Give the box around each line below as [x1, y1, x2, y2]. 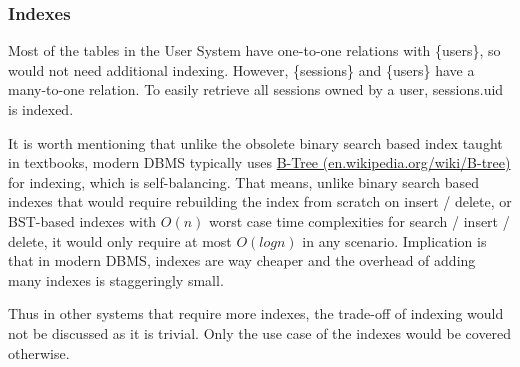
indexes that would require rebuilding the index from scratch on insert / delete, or [8, 191, 512, 212]
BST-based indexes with [8, 210, 157, 231]
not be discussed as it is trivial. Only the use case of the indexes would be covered [8, 322, 512, 343]
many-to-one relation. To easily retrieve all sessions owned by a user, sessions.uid [8, 79, 504, 100]
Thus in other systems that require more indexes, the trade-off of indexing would [8, 303, 504, 324]
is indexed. [8, 99, 74, 119]
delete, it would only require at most [8, 230, 232, 251]
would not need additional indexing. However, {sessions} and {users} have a [8, 59, 475, 80]
